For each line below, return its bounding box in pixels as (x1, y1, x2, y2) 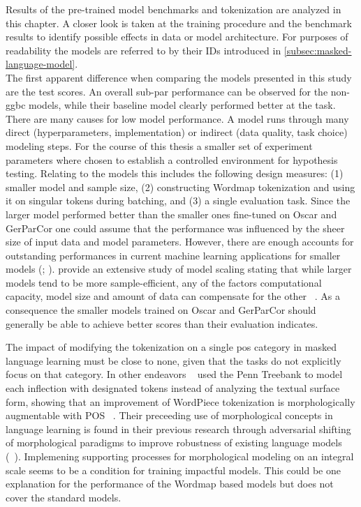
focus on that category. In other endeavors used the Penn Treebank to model (6, 367, 343, 381)
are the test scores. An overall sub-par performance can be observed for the (6, 84, 328, 98)
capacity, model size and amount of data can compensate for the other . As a (6, 289, 340, 303)
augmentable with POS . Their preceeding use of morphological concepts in (6, 408, 333, 423)
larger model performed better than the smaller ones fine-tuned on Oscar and (6, 206, 337, 221)
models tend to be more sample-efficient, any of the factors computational (6, 275, 322, 289)
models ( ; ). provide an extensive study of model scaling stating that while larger (6, 262, 352, 276)
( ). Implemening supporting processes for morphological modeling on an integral (6, 449, 354, 463)
